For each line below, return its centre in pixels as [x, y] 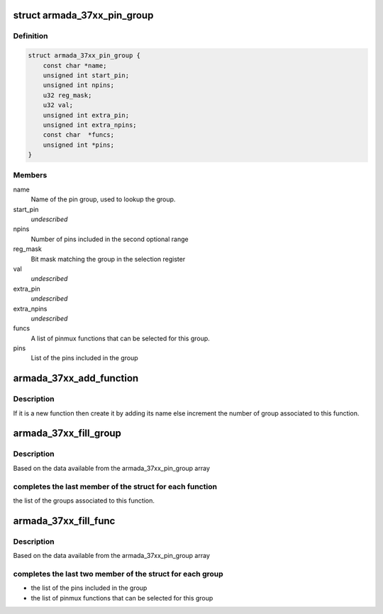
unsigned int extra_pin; [86, 115]
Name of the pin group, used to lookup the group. [103, 199]
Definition [30, 36]
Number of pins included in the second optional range [110, 239]
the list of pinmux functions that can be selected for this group [122, 598]
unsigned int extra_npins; [90, 125]
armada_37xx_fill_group [67, 434]
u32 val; [58, 105]
